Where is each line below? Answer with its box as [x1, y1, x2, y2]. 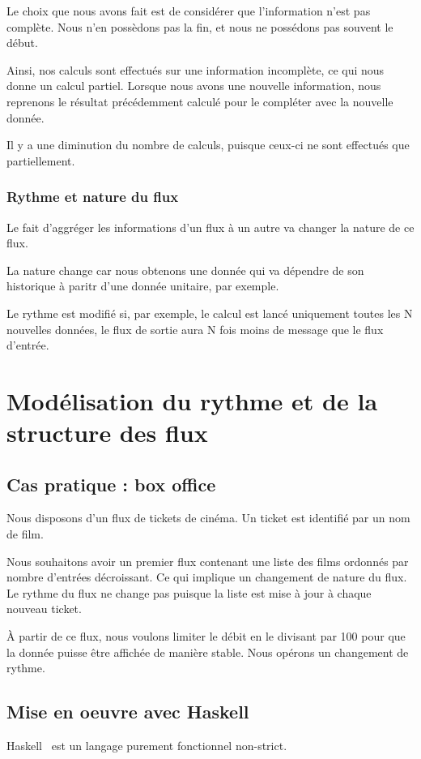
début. [6, 34, 38, 51]
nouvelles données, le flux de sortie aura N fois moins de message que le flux [6, 320, 384, 337]
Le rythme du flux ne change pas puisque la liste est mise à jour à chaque [6, 584, 372, 601]
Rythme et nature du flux [6, 187, 179, 207]
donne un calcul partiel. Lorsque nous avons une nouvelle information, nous [6, 77, 381, 94]
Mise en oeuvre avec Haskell [6, 699, 249, 724]
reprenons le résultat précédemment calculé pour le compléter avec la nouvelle [6, 92, 393, 109]
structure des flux [6, 416, 208, 449]
